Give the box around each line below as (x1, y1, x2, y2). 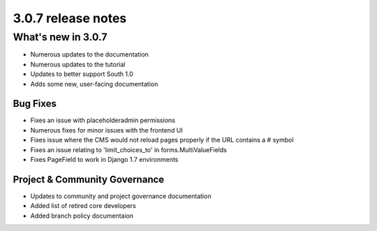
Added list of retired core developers (30, 202, 136, 210)
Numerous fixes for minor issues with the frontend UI (30, 126, 183, 134)
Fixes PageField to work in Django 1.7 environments (30, 156, 179, 164)
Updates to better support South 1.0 (30, 70, 134, 78)
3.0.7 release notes (13, 10, 127, 26)
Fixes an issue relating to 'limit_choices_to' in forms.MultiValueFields (30, 145, 227, 154)
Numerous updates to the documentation (30, 50, 149, 59)
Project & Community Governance (13, 173, 165, 185)
